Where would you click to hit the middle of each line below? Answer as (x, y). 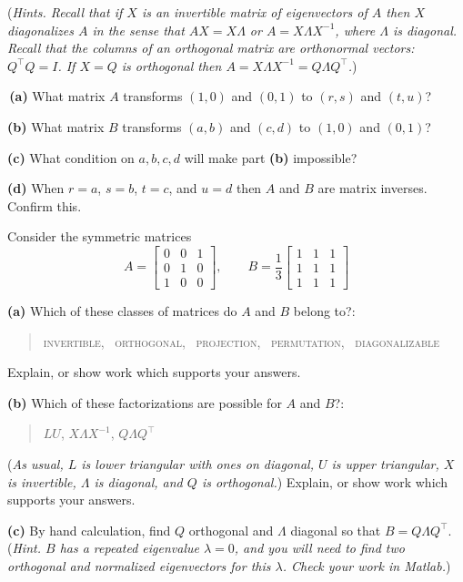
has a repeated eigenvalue (129, 548)
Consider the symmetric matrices (100, 236)
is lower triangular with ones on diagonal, (197, 464)
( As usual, (35, 464)
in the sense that (138, 30)
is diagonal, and (138, 481)
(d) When (36, 188)
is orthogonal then (171, 65)
